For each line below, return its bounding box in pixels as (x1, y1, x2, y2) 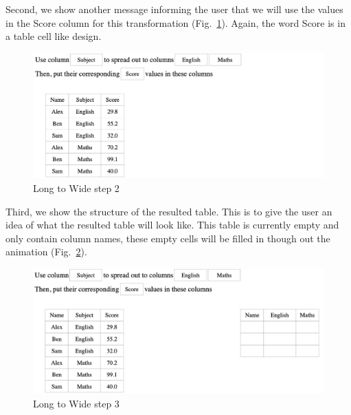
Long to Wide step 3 (33, 396, 120, 410)
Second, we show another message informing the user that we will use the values (5, 2, 343, 16)
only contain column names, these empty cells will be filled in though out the (5, 231, 330, 245)
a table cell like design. (5, 29, 102, 43)
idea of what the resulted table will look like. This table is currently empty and (5, 217, 339, 232)
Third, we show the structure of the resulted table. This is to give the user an (5, 204, 332, 218)
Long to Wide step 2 (33, 180, 120, 195)
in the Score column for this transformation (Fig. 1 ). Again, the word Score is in (5, 15, 346, 30)
